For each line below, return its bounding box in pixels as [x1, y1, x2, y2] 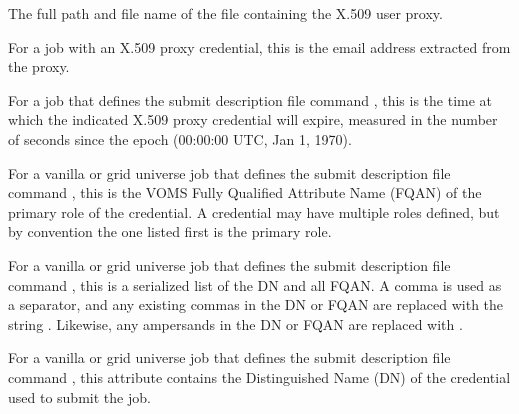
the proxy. [8, 56, 70, 77]
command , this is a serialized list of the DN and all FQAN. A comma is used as [8, 274, 502, 295]
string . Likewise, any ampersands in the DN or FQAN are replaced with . [8, 313, 463, 334]
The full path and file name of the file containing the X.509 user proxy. [8, 3, 443, 23]
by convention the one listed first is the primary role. [8, 221, 332, 242]
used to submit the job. [8, 386, 151, 407]
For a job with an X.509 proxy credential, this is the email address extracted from [8, 36, 511, 57]
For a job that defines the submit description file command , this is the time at [8, 89, 493, 110]
